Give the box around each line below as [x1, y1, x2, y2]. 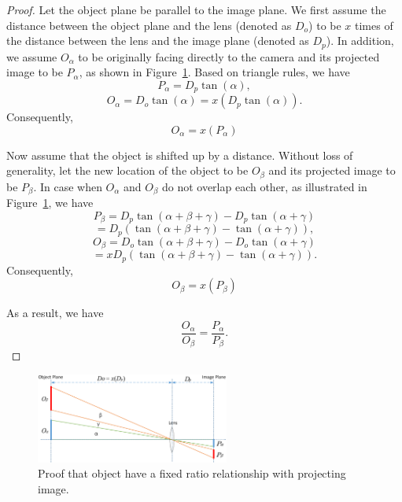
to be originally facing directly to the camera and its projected [78, 48, 380, 65]
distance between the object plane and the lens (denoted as [6, 17, 292, 33]
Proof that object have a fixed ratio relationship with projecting [38, 465, 346, 482]
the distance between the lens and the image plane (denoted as [6, 32, 309, 49]
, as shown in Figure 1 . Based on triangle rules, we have [79, 64, 350, 80]
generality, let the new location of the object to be [6, 162, 249, 179]
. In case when [33, 178, 102, 194]
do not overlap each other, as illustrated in [161, 178, 367, 194]
